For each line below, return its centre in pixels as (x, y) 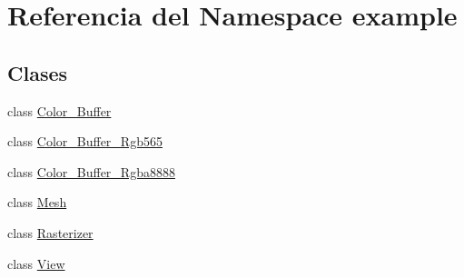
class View (36, 263)
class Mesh (37, 202)
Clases (38, 72)
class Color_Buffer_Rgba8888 (91, 171)
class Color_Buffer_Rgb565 (85, 141)
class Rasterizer (50, 232)
